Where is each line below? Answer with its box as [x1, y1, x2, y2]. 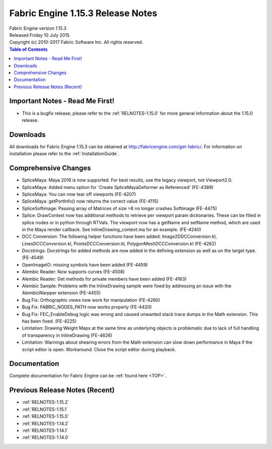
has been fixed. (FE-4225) [22, 318, 77, 324]
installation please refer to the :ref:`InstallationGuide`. [9, 151, 120, 157]
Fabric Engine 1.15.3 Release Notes [9, 8, 158, 19]
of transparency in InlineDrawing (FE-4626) [22, 332, 113, 338]
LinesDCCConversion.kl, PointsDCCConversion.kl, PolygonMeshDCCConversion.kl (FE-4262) [22, 240, 217, 246]
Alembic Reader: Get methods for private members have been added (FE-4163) [22, 276, 187, 282]
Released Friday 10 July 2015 [9, 32, 70, 38]
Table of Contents [9, 46, 48, 52]
